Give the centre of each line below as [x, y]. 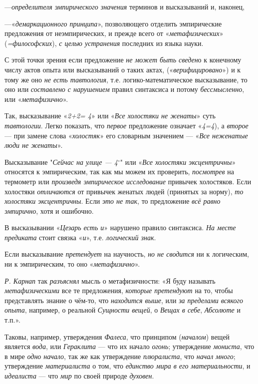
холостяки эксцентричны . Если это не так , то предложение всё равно [113, 201]
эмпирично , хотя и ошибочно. [49, 210]
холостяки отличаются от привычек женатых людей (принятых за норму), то [124, 191]
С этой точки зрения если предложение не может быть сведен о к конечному [123, 60]
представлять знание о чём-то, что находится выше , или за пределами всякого [124, 300]
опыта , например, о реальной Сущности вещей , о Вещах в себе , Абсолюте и [123, 310]
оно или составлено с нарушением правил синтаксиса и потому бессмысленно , [125, 89]
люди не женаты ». [34, 145]
